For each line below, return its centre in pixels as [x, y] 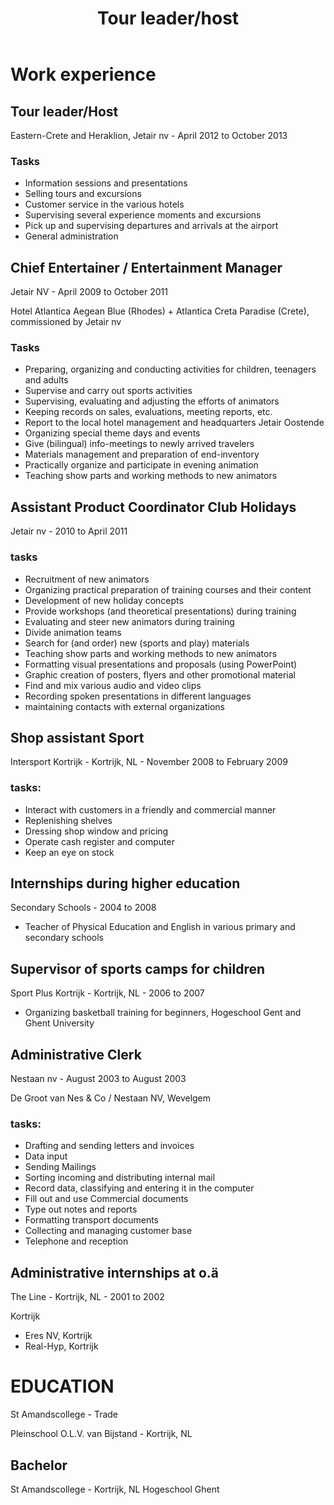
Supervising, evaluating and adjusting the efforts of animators [152, 401]
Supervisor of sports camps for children [138, 968]
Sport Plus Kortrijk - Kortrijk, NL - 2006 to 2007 [107, 993]
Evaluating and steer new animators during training [129, 621]
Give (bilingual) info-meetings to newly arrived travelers [139, 444]
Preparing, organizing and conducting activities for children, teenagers [170, 369]
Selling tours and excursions [83, 194]
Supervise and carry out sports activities [108, 391]
